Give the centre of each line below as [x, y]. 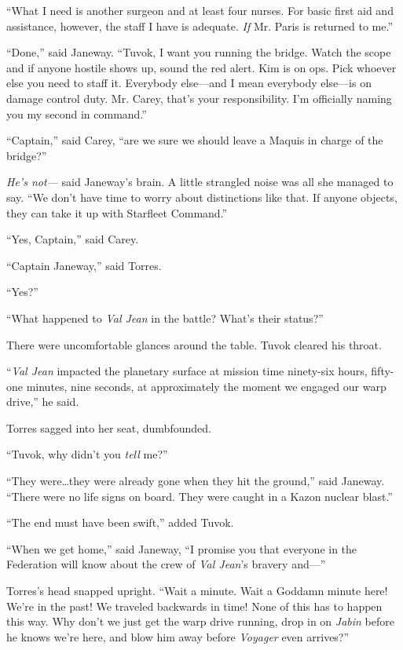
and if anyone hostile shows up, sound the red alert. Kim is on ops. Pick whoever [201, 67]
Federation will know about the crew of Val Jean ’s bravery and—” [166, 564]
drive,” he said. [43, 402]
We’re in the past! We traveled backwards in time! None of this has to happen [194, 606]
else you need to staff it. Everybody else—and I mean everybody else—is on [189, 83]
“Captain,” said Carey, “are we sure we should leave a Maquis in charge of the [195, 140]
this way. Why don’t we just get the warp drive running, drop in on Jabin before [200, 621]
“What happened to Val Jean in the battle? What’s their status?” [165, 318]
